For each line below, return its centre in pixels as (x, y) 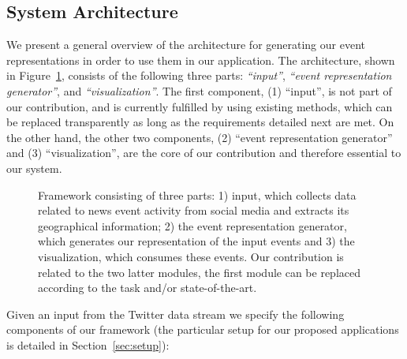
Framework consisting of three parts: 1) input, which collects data (197, 194)
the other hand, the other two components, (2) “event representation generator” (200, 137)
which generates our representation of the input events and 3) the (196, 241)
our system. (34, 168)
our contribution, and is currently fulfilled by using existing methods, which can (200, 106)
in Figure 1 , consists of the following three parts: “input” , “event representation (199, 75)
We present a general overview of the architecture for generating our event (186, 45)
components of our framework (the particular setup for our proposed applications (203, 329)
